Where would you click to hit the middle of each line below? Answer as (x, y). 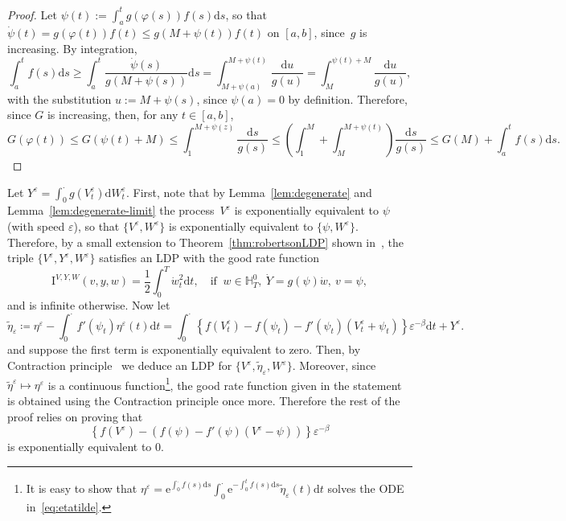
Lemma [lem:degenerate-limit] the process (111, 210)
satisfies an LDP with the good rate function (209, 258)
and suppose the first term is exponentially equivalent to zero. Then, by (184, 349)
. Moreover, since (334, 365)
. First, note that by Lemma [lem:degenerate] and (249, 192)
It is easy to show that (82, 488)
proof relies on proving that (75, 416)
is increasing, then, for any (113, 115)
